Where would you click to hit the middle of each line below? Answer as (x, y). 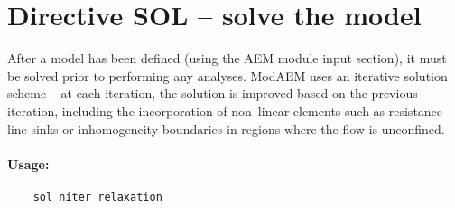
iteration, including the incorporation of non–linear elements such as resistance (225, 110)
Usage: (28, 163)
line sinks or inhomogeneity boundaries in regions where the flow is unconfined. (226, 128)
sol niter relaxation (97, 197)
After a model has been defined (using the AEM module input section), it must (227, 58)
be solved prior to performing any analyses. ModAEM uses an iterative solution (227, 75)
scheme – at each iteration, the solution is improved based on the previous (213, 93)
